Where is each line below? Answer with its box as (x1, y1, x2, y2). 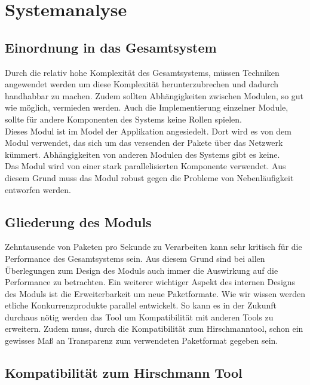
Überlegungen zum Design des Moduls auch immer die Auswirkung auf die (5, 264, 278, 276)
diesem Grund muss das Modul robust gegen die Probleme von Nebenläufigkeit (5, 171, 294, 184)
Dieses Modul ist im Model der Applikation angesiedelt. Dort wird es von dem (5, 124, 292, 137)
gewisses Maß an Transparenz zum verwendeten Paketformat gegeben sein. (5, 334, 278, 347)
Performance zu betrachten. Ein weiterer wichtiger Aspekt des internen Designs (5, 276, 296, 288)
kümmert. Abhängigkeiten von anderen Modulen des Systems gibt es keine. (5, 148, 280, 160)
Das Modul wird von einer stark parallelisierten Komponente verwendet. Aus (5, 160, 286, 172)
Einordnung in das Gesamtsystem (5, 38, 217, 56)
